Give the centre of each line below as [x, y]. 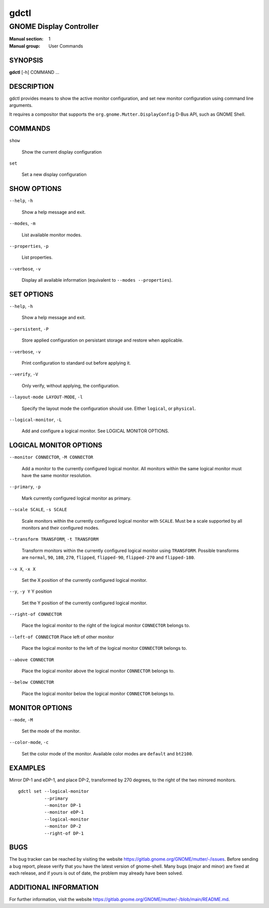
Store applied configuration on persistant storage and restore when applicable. [103, 340]
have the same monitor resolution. [57, 475]
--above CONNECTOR [32, 660]
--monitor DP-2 [63, 826]
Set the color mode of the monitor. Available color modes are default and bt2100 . [107, 753]
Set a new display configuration [54, 175]
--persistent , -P [29, 329]
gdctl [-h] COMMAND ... [34, 72]
